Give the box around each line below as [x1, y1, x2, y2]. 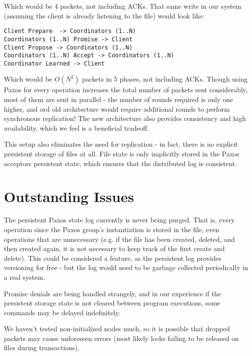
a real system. [4, 271, 45, 282]
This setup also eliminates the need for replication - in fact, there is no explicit [4, 139, 238, 149]
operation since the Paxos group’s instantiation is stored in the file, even [4, 224, 219, 234]
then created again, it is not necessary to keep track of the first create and [4, 243, 225, 254]
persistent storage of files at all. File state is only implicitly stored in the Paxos [4, 149, 239, 159]
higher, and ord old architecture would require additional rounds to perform [4, 103, 230, 114]
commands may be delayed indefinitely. [4, 307, 120, 317]
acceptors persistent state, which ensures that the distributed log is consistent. [4, 158, 237, 168]
